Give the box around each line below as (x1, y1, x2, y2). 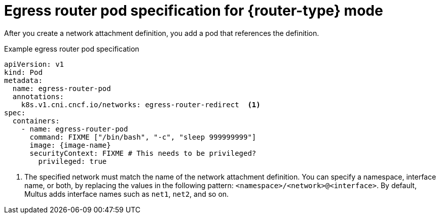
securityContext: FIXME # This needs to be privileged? (29, 149, 256, 157)
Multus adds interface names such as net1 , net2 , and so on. (24, 189, 229, 198)
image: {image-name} (29, 141, 111, 149)
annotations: (12, 92, 64, 101)
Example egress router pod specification (4, 44, 139, 53)
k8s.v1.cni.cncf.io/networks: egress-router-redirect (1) (21, 100, 261, 109)
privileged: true (38, 157, 107, 165)
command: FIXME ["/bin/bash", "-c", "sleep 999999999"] (29, 133, 256, 141)
